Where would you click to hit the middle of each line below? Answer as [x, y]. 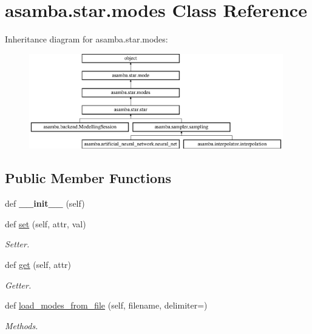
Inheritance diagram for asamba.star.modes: [86, 39]
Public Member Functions [88, 178]
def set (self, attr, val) [46, 223]
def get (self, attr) [38, 265]
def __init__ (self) [45, 203]
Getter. [18, 285]
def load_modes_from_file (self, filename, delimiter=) [106, 305]
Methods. [22, 325]
